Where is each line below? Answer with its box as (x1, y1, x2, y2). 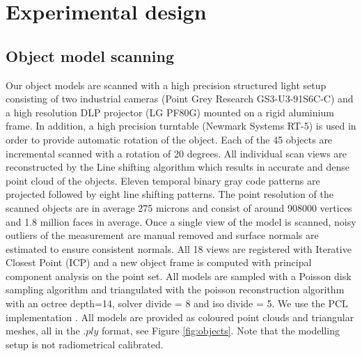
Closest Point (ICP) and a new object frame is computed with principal (6, 255, 312, 270)
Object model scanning (6, 45, 174, 66)
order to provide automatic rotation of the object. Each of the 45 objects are (6, 132, 333, 146)
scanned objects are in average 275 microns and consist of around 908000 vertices (6, 200, 352, 215)
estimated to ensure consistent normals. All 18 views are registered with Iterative (6, 241, 352, 256)
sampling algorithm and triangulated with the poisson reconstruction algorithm (6, 282, 345, 297)
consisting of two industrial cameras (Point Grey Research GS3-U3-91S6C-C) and (6, 91, 354, 106)
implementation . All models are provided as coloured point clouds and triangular (6, 309, 354, 324)
